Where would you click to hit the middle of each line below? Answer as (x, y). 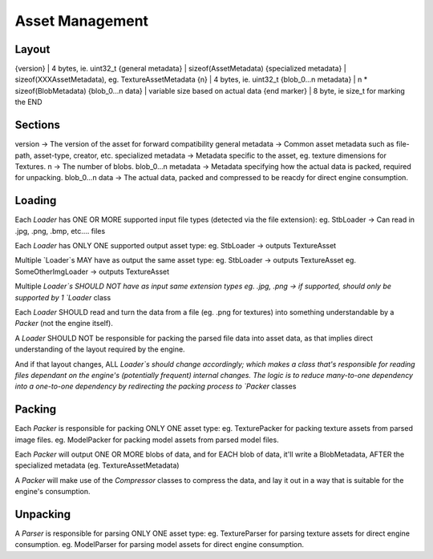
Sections (37, 125)
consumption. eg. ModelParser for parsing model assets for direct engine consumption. (160, 545)
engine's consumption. (53, 492)
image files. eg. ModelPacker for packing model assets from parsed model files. (147, 440)
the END (29, 102)
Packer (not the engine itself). (64, 324)
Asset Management (81, 21)
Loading (36, 201)
